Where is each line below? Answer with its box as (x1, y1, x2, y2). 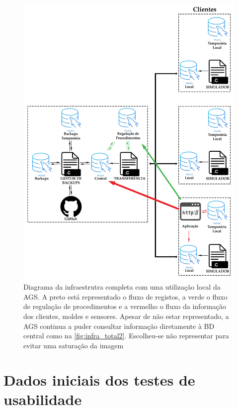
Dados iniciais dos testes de (3, 369, 195, 390)
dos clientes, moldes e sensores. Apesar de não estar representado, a (23, 311, 229, 321)
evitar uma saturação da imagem (23, 340, 124, 350)
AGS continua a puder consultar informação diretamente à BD (23, 320, 215, 331)
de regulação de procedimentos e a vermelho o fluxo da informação (23, 301, 226, 311)
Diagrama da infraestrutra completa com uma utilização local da (23, 282, 221, 292)
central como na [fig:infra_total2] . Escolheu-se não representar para (23, 330, 229, 341)
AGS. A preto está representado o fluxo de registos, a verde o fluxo (23, 291, 228, 302)
